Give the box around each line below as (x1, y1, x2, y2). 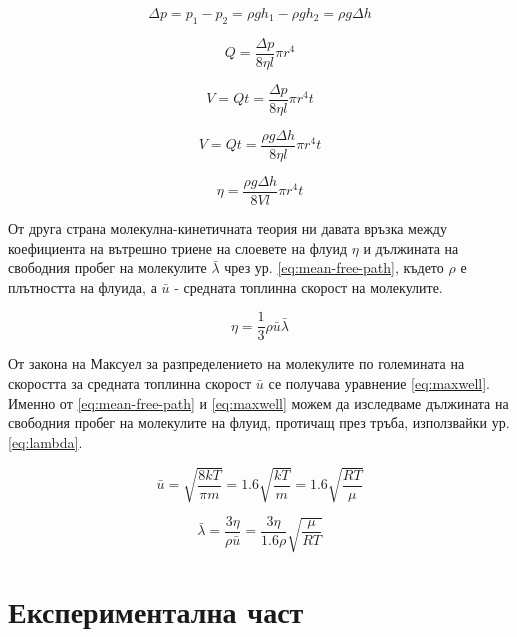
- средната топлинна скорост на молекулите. (174, 276, 443, 297)
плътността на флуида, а (8, 276, 157, 297)
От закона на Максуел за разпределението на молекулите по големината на (8, 353, 465, 374)
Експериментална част (8, 590, 304, 631)
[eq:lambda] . (8, 431, 83, 452)
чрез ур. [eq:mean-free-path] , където (224, 257, 444, 278)
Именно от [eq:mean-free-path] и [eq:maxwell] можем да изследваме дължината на (8, 392, 509, 413)
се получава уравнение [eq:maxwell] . (268, 373, 490, 394)
